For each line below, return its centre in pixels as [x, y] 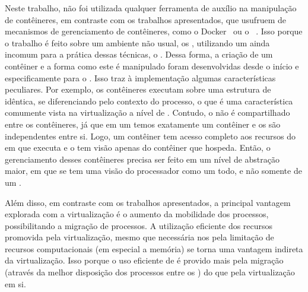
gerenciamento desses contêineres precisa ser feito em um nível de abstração [142, 159]
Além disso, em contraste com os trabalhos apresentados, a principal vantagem [148, 202]
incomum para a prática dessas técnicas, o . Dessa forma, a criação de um [139, 54]
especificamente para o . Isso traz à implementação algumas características [140, 77]
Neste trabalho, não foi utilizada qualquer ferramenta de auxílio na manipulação [151, 8]
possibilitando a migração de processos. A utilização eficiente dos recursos [139, 225]
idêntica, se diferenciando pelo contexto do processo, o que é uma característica [149, 101]
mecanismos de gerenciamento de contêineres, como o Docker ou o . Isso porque [154, 31]
